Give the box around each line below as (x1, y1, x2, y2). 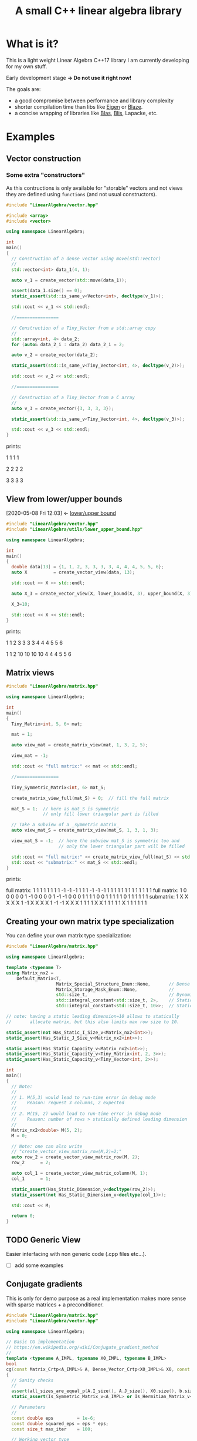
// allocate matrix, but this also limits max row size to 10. (6, 1018, 180, 1025)
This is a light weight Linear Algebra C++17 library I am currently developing (6, 56, 189, 63)
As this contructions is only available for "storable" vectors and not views (6, 184, 183, 192)
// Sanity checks (11, 1377, 54, 1383)
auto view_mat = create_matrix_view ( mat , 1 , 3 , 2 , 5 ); (11, 742, 148, 748)
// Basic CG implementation (6, 1339, 75, 1345)
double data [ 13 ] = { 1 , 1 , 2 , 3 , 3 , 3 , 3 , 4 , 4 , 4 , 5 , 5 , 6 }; (11, 564, 164, 570)
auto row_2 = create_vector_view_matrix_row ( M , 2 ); (11, 1154, 141, 1160)
